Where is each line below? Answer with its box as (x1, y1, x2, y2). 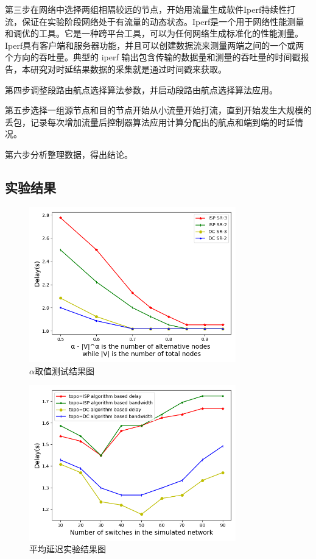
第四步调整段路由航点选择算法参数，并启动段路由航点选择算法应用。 (5, 83, 278, 96)
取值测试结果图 (34, 364, 94, 377)
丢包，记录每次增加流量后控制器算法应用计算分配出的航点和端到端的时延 (5, 115, 295, 128)
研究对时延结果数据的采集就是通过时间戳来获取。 (30, 62, 226, 75)
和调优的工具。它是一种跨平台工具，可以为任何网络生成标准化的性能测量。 (5, 27, 303, 40)
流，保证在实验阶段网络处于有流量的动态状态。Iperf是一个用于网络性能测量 (5, 15, 304, 27)
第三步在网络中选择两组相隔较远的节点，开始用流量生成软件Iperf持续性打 (5, 3, 296, 15)
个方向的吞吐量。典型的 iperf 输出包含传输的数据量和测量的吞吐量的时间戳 (5, 51, 301, 63)
